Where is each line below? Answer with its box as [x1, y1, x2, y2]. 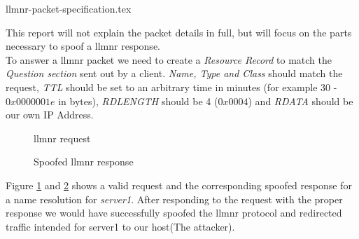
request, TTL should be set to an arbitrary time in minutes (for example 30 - [6, 79, 337, 94]
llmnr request [34, 130, 91, 145]
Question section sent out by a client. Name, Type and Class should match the [6, 66, 343, 81]
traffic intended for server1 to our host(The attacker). [6, 219, 235, 233]
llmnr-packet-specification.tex [6, 1, 132, 15]
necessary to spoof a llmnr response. [6, 39, 160, 53]
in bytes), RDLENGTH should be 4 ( [58, 93, 218, 108]
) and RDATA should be [248, 93, 353, 108]
